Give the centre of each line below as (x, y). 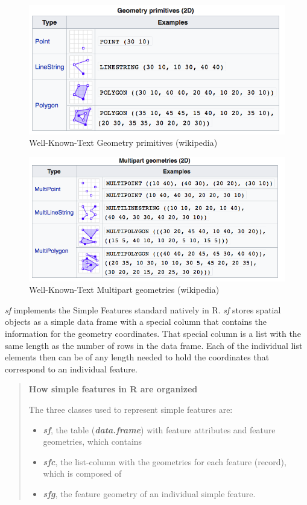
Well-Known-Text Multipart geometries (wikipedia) (124, 290)
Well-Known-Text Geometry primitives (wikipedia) (123, 143)
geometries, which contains (93, 441)
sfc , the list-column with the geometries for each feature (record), (165, 461)
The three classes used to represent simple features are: (131, 409)
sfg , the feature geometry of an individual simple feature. (149, 493)
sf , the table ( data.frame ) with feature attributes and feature (159, 429)
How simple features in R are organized (113, 389)
